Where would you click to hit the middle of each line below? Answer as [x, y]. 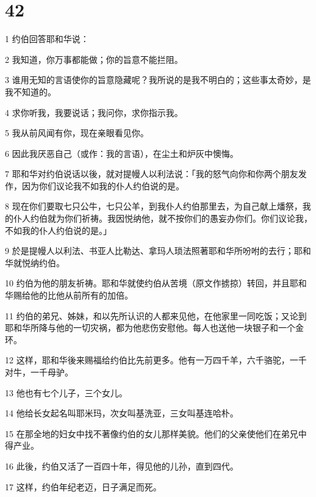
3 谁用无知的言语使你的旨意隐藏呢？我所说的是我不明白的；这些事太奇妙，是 [158, 80]
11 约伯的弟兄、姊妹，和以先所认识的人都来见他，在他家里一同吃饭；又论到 [156, 315]
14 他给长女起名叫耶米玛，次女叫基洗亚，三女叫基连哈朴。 [122, 413]
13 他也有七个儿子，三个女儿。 [66, 392]
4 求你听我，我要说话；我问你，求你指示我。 [94, 112]
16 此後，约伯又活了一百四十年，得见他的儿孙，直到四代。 [122, 466]
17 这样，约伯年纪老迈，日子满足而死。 [83, 486]
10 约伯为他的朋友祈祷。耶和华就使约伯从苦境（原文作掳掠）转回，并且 [147, 283]
